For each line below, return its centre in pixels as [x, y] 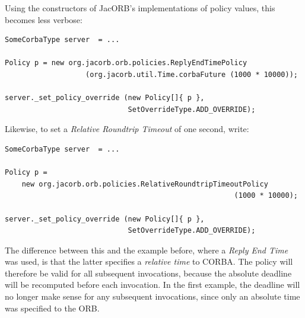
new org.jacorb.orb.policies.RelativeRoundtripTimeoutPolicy [145, 184]
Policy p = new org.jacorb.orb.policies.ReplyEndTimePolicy [126, 63]
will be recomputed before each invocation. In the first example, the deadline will [152, 285]
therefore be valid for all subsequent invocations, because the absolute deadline [148, 273]
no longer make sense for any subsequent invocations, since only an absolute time [152, 296]
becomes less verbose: [44, 19]
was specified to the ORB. [52, 308]
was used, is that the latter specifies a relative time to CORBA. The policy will [149, 261]
